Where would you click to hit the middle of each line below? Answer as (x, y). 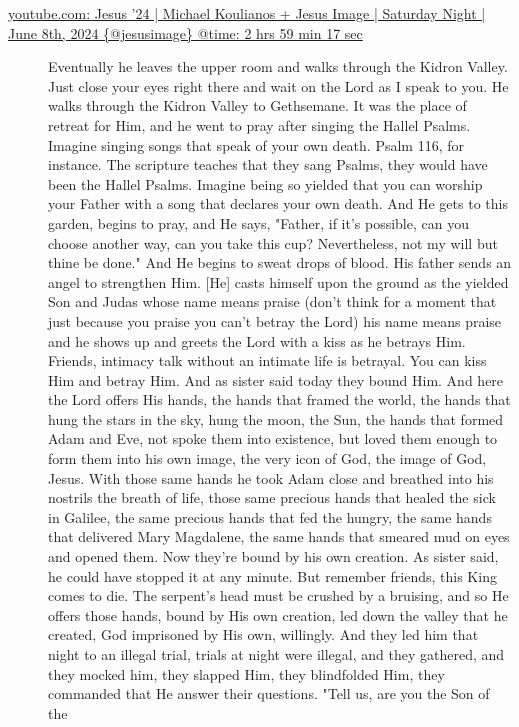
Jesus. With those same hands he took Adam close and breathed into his (271, 477)
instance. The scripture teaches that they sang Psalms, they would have (268, 164)
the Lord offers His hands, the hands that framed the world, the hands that (279, 399)
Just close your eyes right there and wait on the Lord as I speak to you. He (278, 85)
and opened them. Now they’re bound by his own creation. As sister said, (273, 556)
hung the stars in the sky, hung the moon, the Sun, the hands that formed (276, 418)
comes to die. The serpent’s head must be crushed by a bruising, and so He (278, 595)
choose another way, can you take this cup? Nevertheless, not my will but (273, 242)
